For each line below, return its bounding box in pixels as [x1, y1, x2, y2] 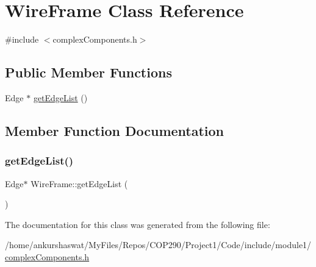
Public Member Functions [5, 63, 172, 82]
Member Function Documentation [5, 121, 224, 140]
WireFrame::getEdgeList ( [31, 177, 128, 190]
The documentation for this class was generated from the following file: [5, 218, 270, 230]
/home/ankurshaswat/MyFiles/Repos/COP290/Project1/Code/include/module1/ [5, 238, 312, 251]
